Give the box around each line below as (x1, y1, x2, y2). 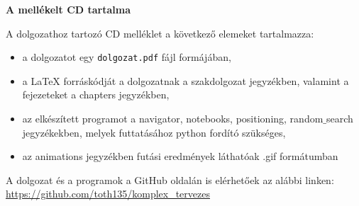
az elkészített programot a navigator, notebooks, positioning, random (22, 111, 324, 126)
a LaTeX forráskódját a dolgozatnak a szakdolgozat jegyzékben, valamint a (22, 73, 349, 88)
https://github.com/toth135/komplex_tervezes (6, 186, 210, 201)
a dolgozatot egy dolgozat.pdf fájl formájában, (22, 50, 231, 64)
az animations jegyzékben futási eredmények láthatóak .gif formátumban (22, 149, 338, 164)
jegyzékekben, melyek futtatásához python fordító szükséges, (22, 125, 286, 139)
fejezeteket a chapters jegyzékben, (22, 87, 170, 102)
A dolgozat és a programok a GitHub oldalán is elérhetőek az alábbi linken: (6, 172, 334, 187)
